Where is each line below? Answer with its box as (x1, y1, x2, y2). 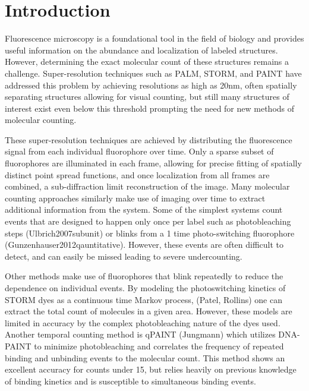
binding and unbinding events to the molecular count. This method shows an (5, 351, 285, 364)
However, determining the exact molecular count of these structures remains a (5, 55, 289, 68)
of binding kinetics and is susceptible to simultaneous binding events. (5, 374, 256, 387)
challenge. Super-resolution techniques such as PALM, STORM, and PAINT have (5, 67, 302, 79)
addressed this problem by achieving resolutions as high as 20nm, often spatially (5, 78, 297, 91)
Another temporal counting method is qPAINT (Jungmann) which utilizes (5, 328, 276, 340)
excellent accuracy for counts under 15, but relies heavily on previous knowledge (5, 363, 297, 376)
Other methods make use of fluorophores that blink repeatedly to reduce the (5, 270, 283, 282)
